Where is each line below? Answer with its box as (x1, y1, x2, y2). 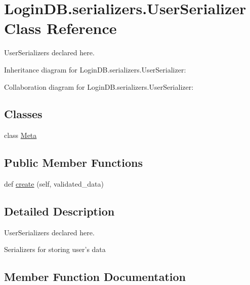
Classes (4, 106, 43, 122)
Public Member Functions (4, 155, 143, 170)
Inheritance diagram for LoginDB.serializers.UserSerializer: (4, 64, 186, 75)
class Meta (4, 130, 37, 140)
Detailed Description (4, 203, 115, 219)
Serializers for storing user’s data (4, 244, 106, 255)
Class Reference (4, 18, 117, 39)
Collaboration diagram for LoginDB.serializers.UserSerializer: (4, 81, 194, 92)
